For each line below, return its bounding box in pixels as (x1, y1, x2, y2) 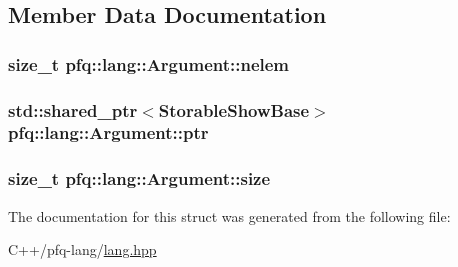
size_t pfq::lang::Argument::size (8, 166, 271, 191)
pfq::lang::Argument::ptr (8, 120, 209, 145)
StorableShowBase (158, 97, 310, 122)
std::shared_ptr (8, 97, 138, 122)
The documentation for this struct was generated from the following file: (8, 205, 451, 226)
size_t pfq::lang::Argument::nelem (8, 51, 290, 76)
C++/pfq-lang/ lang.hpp (8, 239, 157, 260)
